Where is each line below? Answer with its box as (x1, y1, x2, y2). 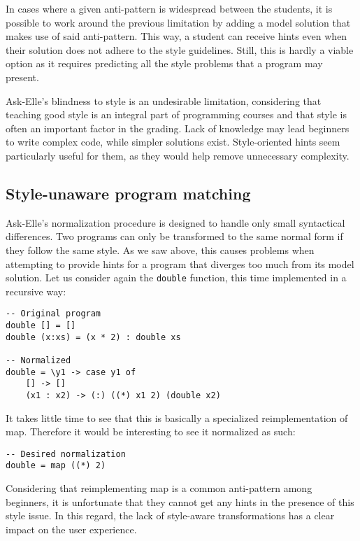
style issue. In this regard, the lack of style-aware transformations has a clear (6, 508, 335, 523)
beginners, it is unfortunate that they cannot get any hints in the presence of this (6, 494, 354, 509)
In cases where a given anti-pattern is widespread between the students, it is (6, 1, 333, 15)
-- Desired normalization (6, 449, 126, 459)
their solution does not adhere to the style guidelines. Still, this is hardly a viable (6, 42, 354, 57)
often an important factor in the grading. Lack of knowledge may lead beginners (6, 120, 350, 135)
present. (6, 69, 39, 84)
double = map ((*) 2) (6, 461, 106, 471)
